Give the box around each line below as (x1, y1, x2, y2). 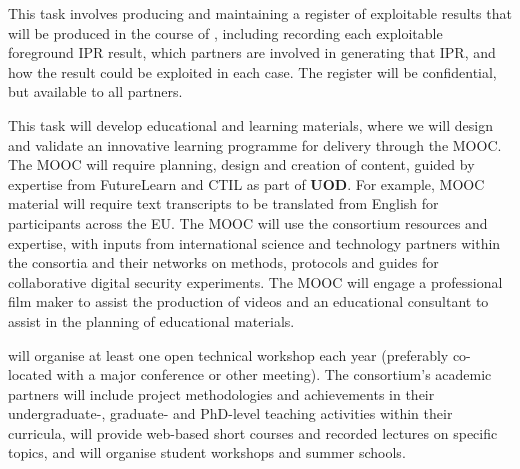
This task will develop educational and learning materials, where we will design (8, 114, 493, 135)
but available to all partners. (8, 81, 183, 102)
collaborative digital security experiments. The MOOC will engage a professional (8, 271, 503, 292)
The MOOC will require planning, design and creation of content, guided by (8, 154, 475, 175)
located (8, 364, 52, 385)
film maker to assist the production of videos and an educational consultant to (8, 291, 489, 312)
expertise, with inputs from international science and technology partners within (8, 232, 501, 253)
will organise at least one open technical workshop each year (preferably (8, 344, 449, 365)
